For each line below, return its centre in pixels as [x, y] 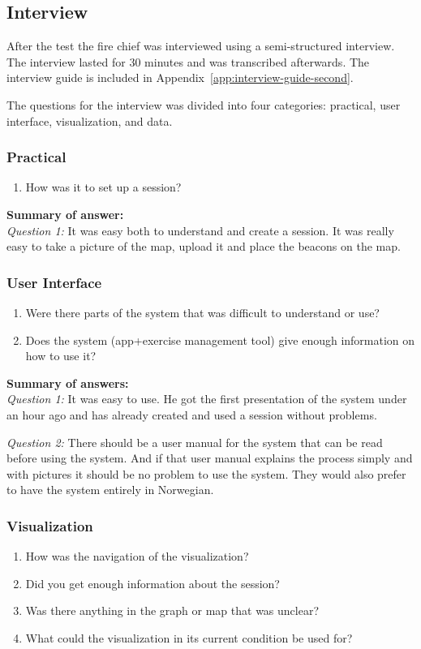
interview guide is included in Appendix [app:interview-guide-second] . [180, 77]
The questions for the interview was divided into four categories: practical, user [204, 104]
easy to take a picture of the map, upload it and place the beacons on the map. [204, 246]
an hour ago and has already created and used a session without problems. [192, 414]
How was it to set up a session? [103, 187]
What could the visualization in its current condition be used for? [189, 637]
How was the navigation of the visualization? [137, 556]
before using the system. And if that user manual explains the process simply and [210, 458]
